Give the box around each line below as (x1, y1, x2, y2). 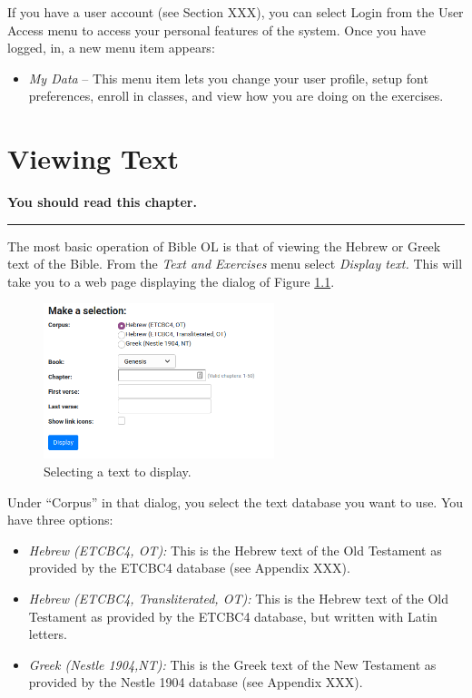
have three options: (7, 510, 113, 529)
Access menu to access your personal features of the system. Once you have (7, 20, 427, 39)
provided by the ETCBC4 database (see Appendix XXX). (28, 558, 350, 577)
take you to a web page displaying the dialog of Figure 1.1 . (7, 271, 335, 290)
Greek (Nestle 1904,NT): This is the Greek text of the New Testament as (28, 654, 437, 673)
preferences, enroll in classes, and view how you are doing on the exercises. (28, 86, 444, 105)
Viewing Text (7, 140, 179, 177)
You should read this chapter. (7, 192, 197, 211)
